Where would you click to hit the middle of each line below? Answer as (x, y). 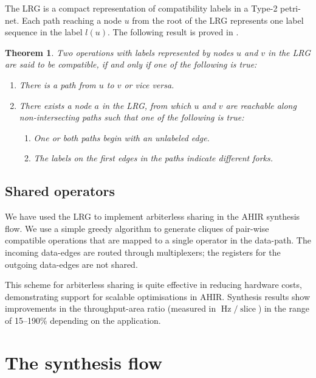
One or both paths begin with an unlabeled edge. (122, 137)
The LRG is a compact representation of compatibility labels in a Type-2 (141, 8)
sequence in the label (44, 32)
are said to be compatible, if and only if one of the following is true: (131, 64)
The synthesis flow (84, 362)
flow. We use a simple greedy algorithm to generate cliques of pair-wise (137, 228)
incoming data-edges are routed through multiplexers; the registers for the (143, 252)
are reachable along (261, 105)
